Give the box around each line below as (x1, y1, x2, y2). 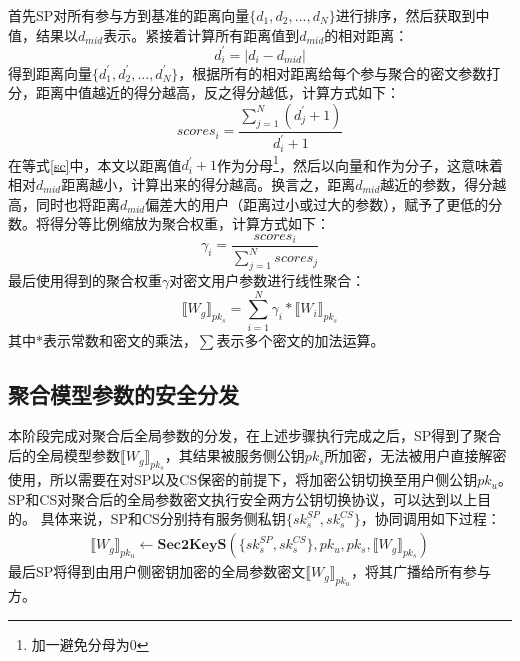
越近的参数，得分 (380, 173, 493, 194)
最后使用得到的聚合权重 (8, 269, 162, 290)
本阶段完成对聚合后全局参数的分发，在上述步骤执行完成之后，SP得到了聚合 (8, 425, 502, 446)
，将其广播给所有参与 (350, 561, 491, 582)
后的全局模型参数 (8, 445, 120, 466)
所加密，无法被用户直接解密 (324, 445, 507, 466)
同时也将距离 (35, 193, 120, 214)
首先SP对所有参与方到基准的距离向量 (8, 5, 250, 25)
